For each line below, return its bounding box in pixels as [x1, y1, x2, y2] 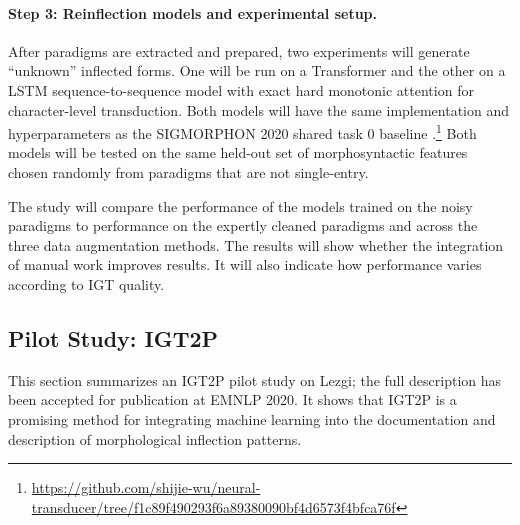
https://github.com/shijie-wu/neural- [31, 477, 261, 498]
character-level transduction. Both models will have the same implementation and [8, 99, 510, 120]
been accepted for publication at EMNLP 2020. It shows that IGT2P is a [8, 389, 457, 410]
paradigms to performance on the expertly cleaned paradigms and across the [8, 215, 478, 236]
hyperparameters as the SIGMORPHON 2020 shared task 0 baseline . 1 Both [8, 120, 477, 143]
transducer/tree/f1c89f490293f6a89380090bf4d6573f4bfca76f [31, 496, 396, 517]
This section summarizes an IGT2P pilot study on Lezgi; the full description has [8, 369, 502, 390]
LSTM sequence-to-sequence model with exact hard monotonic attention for [8, 79, 474, 100]
